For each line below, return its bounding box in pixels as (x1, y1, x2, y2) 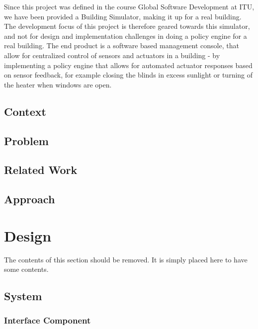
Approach (4, 191, 55, 207)
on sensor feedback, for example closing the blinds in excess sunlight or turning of (4, 70, 253, 80)
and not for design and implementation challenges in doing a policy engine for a (4, 30, 247, 41)
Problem (4, 133, 49, 148)
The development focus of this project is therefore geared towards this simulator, (4, 21, 250, 31)
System (4, 288, 42, 304)
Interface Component (4, 314, 91, 327)
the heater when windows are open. (4, 79, 112, 89)
